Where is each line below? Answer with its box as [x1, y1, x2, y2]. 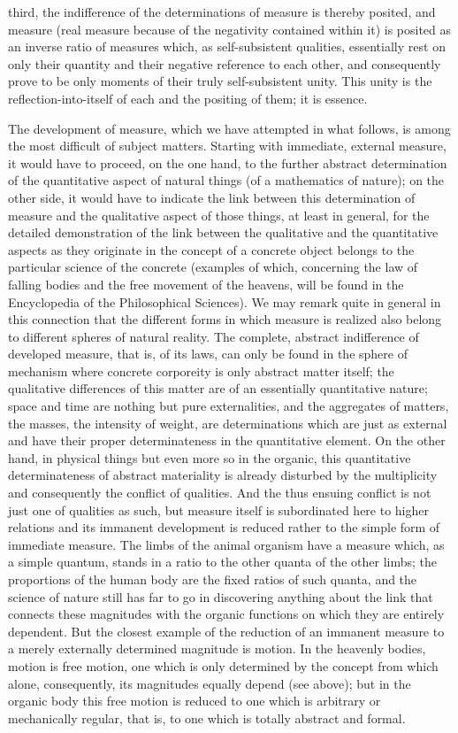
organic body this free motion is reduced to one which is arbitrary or [8, 691, 381, 710]
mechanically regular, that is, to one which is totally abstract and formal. [8, 708, 406, 727]
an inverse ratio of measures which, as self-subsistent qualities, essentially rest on [8, 37, 446, 56]
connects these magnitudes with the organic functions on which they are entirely [8, 605, 445, 623]
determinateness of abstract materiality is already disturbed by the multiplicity [8, 466, 438, 484]
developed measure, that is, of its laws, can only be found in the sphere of [8, 344, 408, 363]
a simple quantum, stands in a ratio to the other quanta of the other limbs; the [8, 552, 437, 571]
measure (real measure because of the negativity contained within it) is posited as [8, 19, 452, 38]
